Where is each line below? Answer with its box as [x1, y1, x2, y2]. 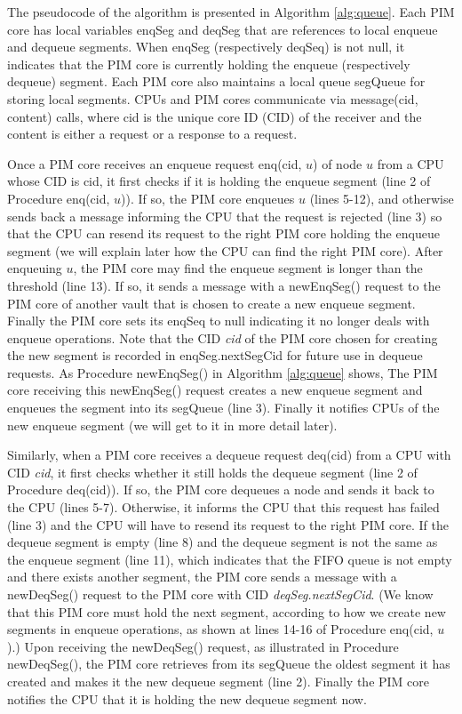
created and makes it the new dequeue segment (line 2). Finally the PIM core [7, 671, 430, 690]
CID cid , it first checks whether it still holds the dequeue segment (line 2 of [7, 462, 418, 481]
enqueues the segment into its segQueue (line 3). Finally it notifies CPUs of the [7, 398, 440, 417]
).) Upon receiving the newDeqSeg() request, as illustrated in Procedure [7, 637, 399, 655]
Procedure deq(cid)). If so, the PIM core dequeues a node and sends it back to [7, 480, 434, 499]
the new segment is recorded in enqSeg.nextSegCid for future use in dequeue [7, 346, 423, 365]
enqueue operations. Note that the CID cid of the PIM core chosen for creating [7, 328, 438, 347]
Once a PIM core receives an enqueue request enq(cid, [7, 154, 302, 172]
